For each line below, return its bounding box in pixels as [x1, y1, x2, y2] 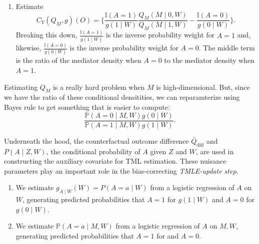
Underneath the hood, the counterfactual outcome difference [4, 135, 189, 146]
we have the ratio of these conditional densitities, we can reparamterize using [4, 92, 240, 102]
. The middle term [198, 42, 255, 53]
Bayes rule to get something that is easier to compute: [4, 102, 170, 112]
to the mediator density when [164, 55, 254, 65]
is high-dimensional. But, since [156, 81, 250, 92]
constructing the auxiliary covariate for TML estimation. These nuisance [4, 156, 226, 166]
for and [156, 230, 179, 241]
